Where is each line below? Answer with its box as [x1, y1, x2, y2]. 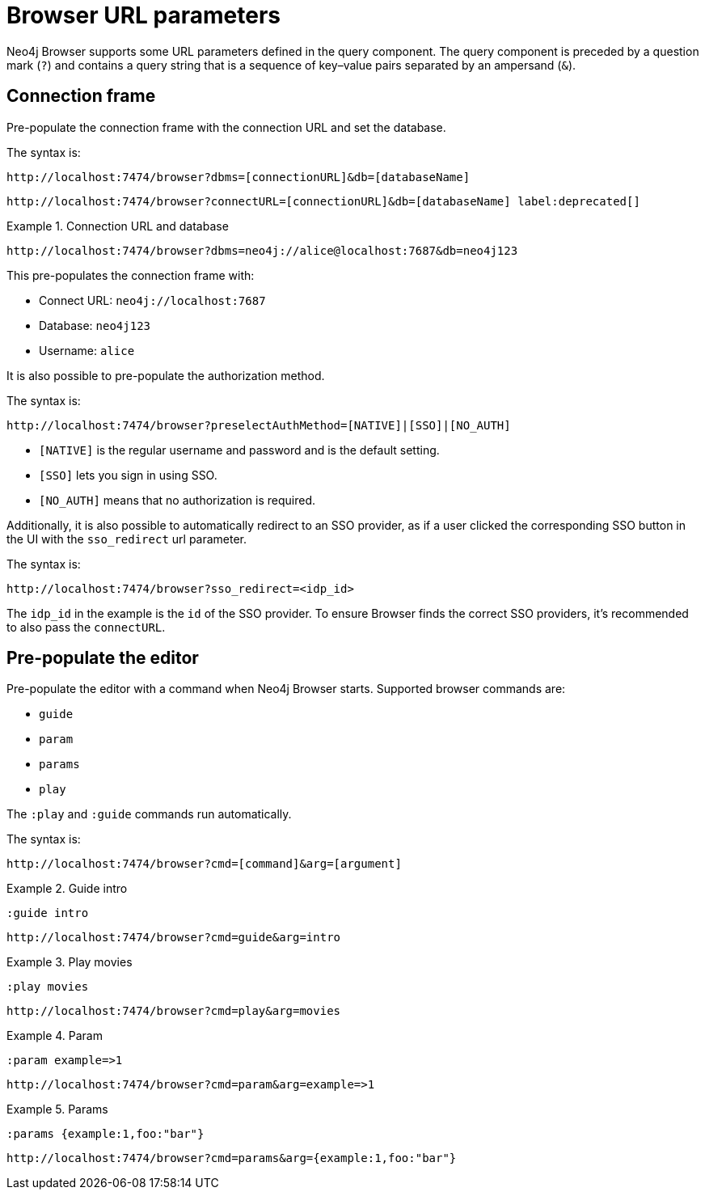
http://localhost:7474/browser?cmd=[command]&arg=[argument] [6, 857, 402, 871]
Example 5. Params [6, 1102, 108, 1117]
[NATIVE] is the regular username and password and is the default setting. [39, 442, 440, 457]
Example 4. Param [6, 1029, 103, 1043]
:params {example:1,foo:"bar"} [6, 1127, 205, 1141]
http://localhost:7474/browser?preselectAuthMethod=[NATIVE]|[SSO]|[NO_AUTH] [6, 418, 511, 432]
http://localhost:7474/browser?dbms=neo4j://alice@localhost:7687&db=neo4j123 [6, 243, 518, 257]
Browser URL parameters [6, 2, 281, 29]
